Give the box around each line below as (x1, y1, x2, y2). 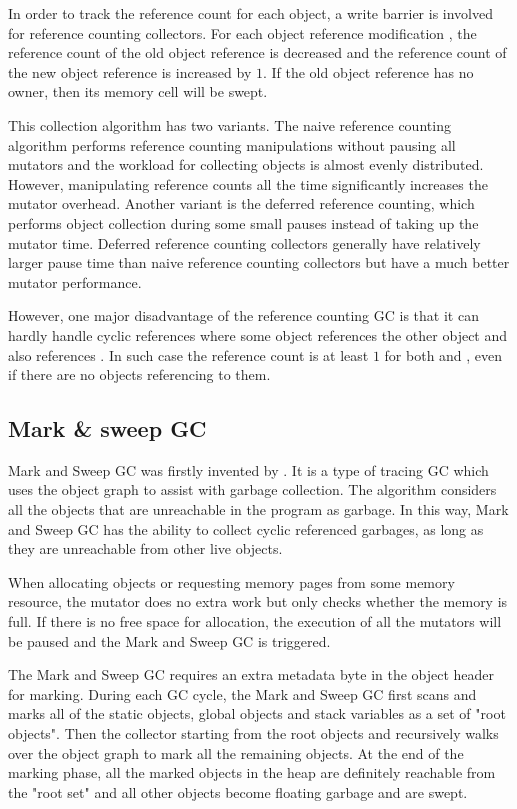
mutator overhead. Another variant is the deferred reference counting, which (8, 193, 475, 214)
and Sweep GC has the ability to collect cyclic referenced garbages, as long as (8, 518, 484, 539)
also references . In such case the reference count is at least (8, 344, 369, 365)
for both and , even (384, 344, 503, 365)
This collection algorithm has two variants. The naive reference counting (8, 114, 451, 135)
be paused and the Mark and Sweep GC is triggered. (8, 630, 331, 651)
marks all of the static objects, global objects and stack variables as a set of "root (8, 703, 506, 724)
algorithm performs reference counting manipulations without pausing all (8, 134, 456, 155)
